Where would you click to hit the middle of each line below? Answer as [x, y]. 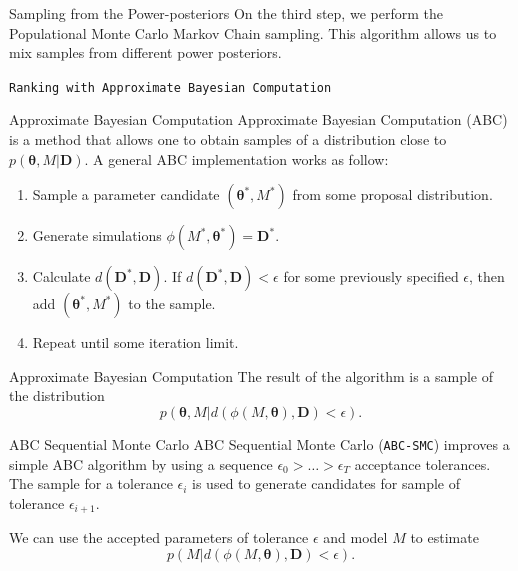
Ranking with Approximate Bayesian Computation [170, 87]
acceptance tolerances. [422, 463]
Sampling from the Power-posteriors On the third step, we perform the [226, 13]
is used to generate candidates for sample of [326, 483]
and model [355, 537]
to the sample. [172, 303]
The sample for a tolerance [91, 483]
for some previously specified [371, 276]
